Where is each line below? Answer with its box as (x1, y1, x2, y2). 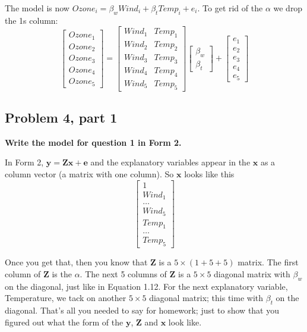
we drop (273, 2, 303, 14)
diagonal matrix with (214, 267, 290, 280)
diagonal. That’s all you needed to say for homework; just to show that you (5, 304, 279, 317)
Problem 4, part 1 (5, 108, 118, 126)
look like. (168, 315, 202, 328)
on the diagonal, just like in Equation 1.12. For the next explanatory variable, (5, 280, 288, 292)
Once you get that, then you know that (5, 256, 148, 268)
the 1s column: (5, 14, 58, 26)
